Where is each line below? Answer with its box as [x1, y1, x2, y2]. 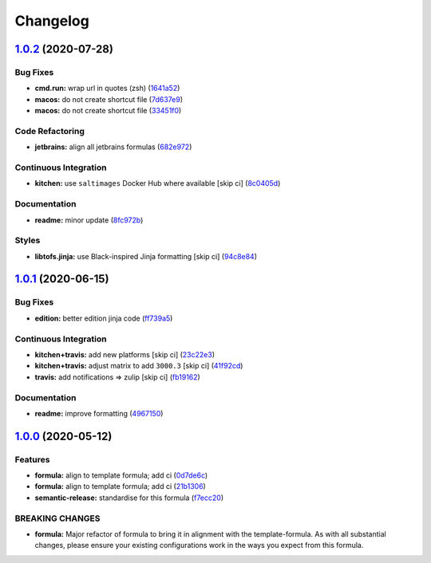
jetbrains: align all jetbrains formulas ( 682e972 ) [34, 142, 192, 152]
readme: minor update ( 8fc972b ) [34, 215, 144, 225]
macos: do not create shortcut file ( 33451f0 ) [34, 106, 182, 116]
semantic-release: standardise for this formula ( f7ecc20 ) [34, 493, 223, 502]
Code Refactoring [14, 125, 85, 136]
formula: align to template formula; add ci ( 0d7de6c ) [34, 470, 208, 480]
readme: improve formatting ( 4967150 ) [34, 408, 164, 418]
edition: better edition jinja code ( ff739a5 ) [34, 313, 173, 323]
